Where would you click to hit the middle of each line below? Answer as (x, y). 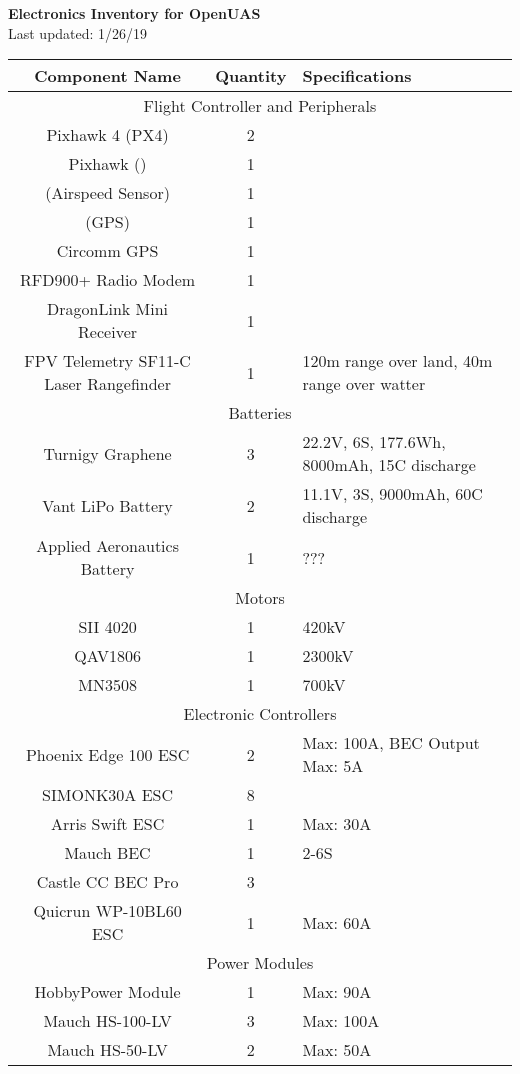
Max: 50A (337, 1050)
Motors (260, 598)
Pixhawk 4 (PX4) (107, 135)
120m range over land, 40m (397, 361)
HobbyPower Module (107, 992)
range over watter (364, 384)
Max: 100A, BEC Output (391, 743)
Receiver (108, 332)
